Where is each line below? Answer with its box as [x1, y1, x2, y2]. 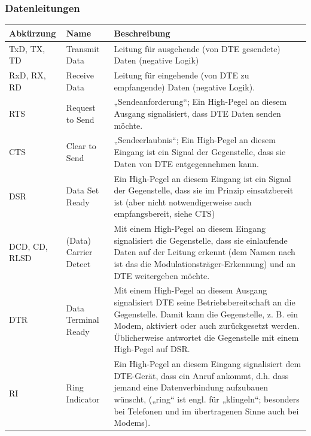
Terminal [66, 313, 99, 326]
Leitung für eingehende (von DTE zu [114, 69, 249, 81]
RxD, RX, [9, 69, 46, 81]
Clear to [66, 140, 96, 152]
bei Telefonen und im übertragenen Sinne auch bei [114, 404, 299, 417]
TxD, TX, [9, 42, 45, 54]
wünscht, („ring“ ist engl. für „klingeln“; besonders [114, 392, 300, 405]
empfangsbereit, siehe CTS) [114, 207, 215, 220]
